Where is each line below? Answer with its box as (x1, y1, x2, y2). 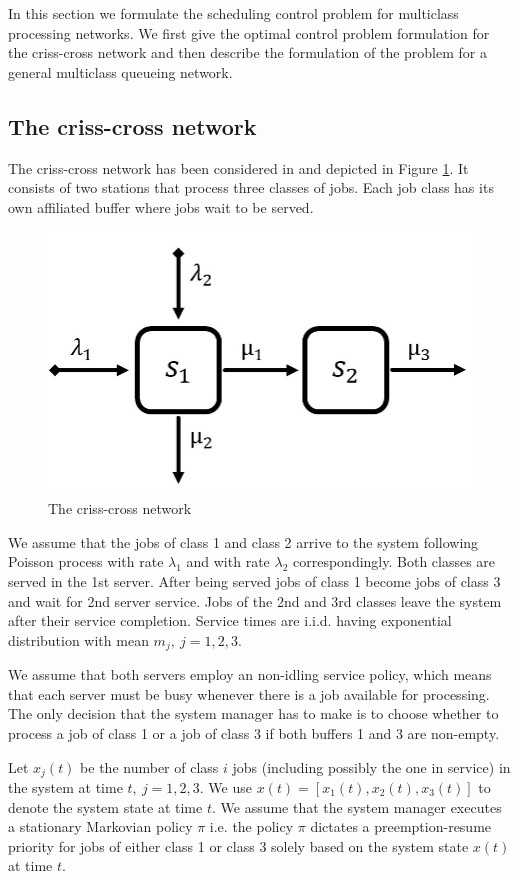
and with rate (186, 551, 270, 572)
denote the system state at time (8, 796, 203, 817)
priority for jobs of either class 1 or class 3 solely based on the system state (8, 835, 469, 856)
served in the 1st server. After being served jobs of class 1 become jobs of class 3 (8, 570, 501, 591)
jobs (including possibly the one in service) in (232, 756, 511, 777)
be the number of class (80, 756, 219, 777)
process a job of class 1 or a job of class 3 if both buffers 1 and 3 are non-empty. (8, 722, 500, 743)
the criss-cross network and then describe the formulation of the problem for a (8, 42, 487, 63)
